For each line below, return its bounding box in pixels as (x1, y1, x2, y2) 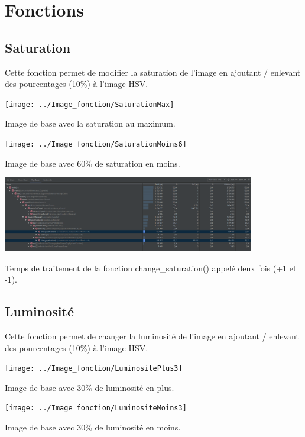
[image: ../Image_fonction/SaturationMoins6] (5, 140, 187, 149)
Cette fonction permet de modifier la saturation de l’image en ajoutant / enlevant (5, 66, 301, 78)
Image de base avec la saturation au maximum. (5, 117, 176, 130)
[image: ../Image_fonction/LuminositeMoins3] (5, 404, 187, 413)
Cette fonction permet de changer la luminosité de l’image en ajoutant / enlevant (5, 330, 299, 342)
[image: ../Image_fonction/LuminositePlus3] (5, 364, 183, 373)
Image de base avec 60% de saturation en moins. (5, 157, 180, 169)
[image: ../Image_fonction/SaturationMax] (5, 100, 174, 109)
